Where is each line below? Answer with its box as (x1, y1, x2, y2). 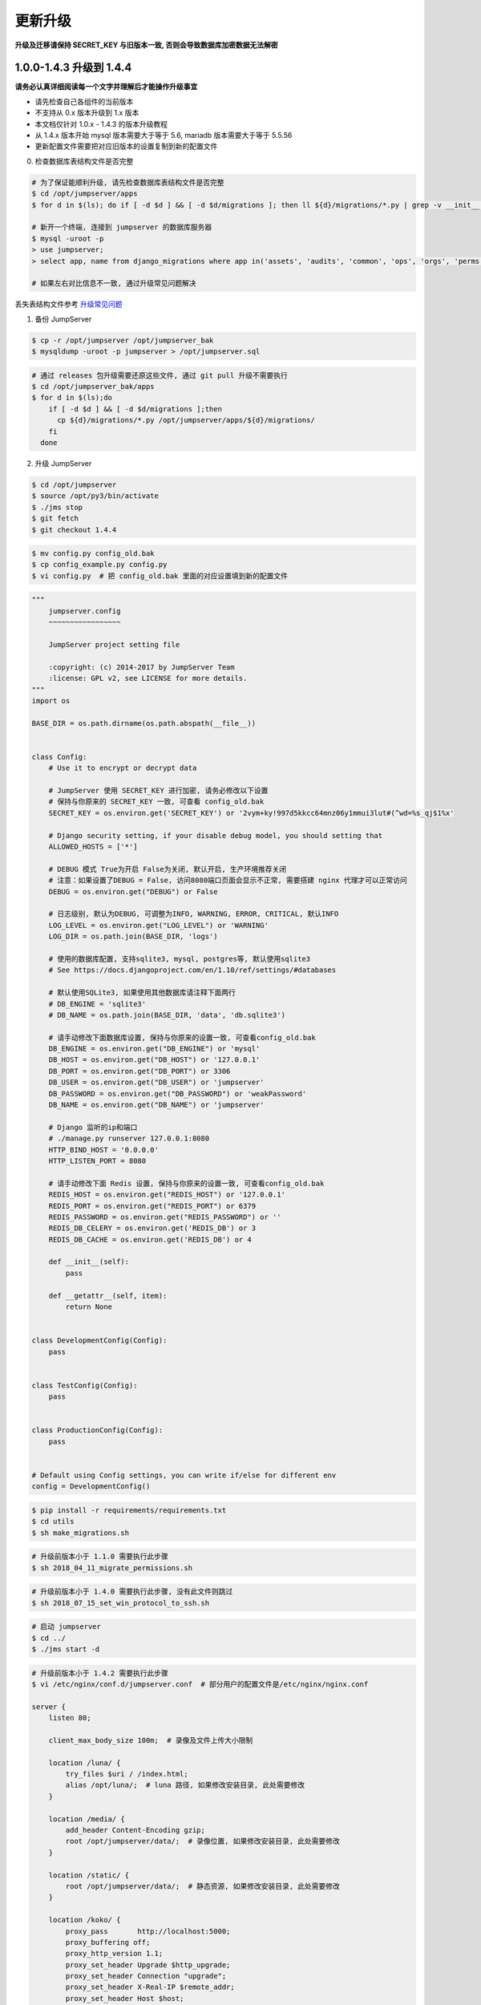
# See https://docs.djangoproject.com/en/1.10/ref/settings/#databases (48, 966, 337, 974)
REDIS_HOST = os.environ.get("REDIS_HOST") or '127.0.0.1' (48, 1190, 286, 1199)
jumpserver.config (48, 606, 121, 615)
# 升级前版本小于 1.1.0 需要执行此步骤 (31, 1552, 168, 1561)
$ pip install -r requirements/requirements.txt (31, 1505, 227, 1515)
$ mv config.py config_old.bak (31, 549, 156, 558)
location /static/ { (48, 1870, 130, 1880)
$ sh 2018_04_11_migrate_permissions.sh (31, 1563, 192, 1572)
